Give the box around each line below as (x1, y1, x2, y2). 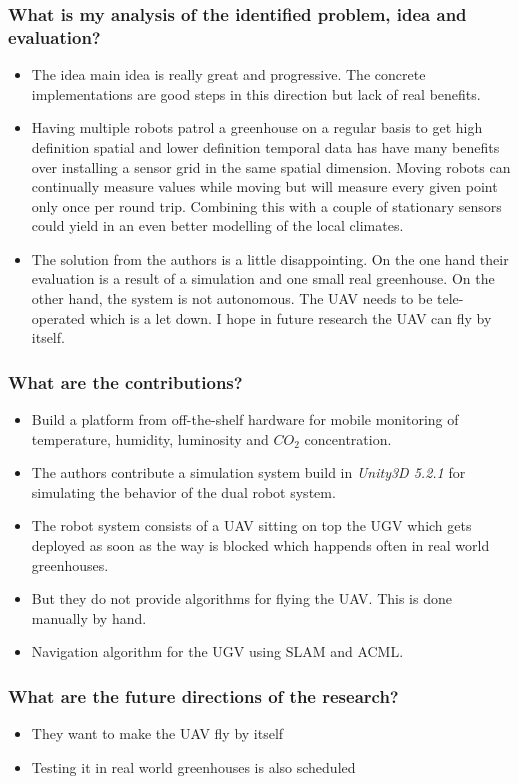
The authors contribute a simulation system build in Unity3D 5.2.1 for (31, 462, 466, 483)
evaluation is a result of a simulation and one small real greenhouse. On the (31, 268, 495, 289)
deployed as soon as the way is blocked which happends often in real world (31, 535, 490, 556)
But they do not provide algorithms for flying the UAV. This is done (31, 588, 452, 609)
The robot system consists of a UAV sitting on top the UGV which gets (31, 515, 472, 536)
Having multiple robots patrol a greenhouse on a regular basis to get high (31, 117, 483, 138)
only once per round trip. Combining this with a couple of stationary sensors (31, 195, 502, 216)
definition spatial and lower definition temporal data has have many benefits (31, 136, 500, 157)
